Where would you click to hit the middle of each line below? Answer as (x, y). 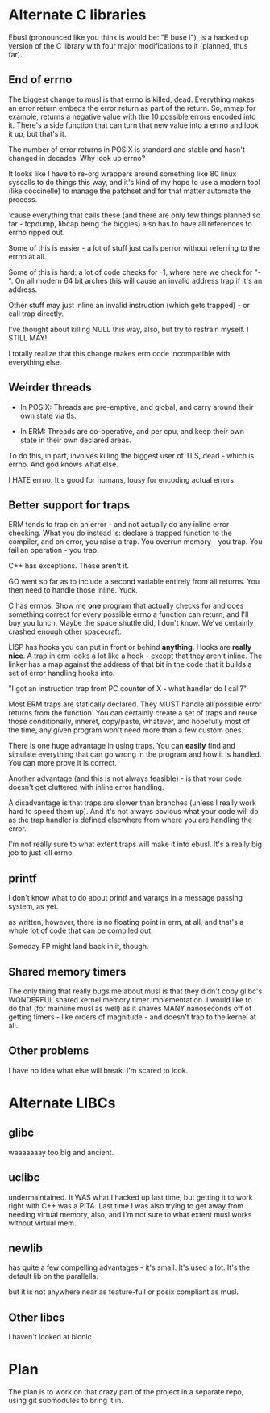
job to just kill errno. (42, 853)
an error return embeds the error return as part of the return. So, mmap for (132, 108)
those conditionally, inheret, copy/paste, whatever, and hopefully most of (129, 722)
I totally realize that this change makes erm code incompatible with (119, 353)
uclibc (24, 1178)
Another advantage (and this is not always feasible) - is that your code (125, 778)
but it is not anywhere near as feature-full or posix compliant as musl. (124, 1292)
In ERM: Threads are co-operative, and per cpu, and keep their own (132, 431)
